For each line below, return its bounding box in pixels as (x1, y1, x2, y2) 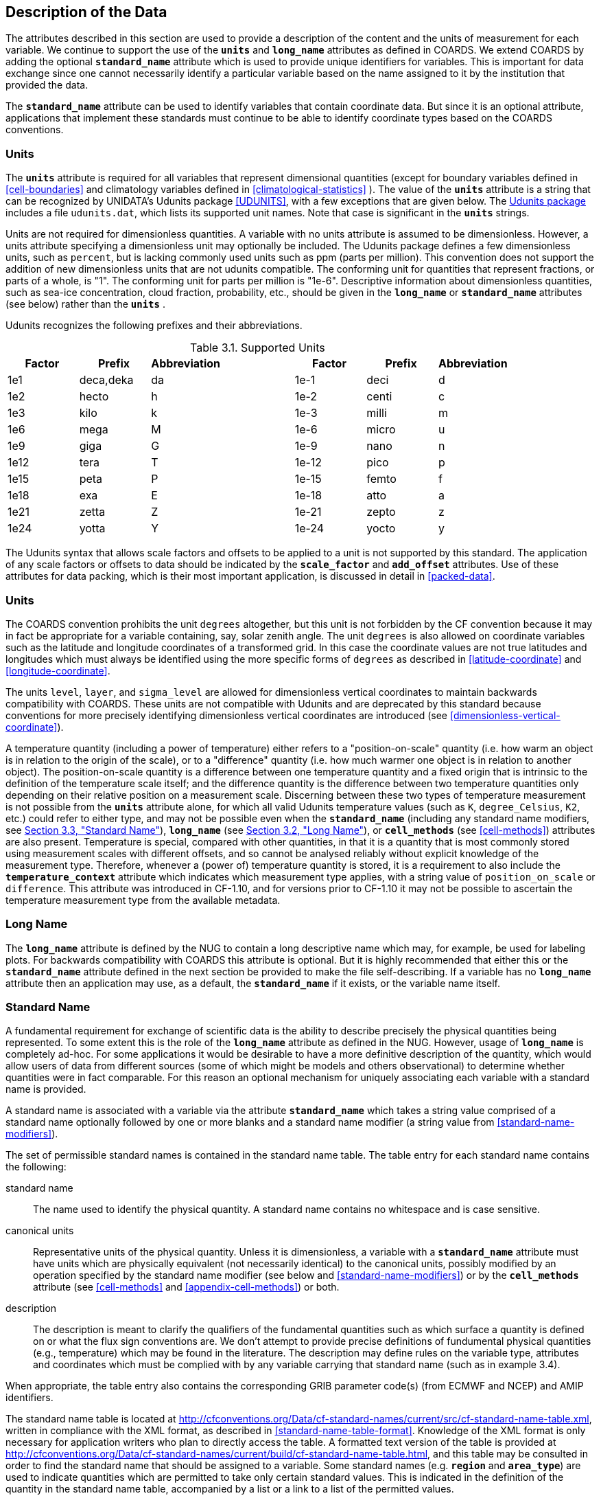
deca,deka (79, 373, 134, 387)
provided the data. (5, 79, 89, 91)
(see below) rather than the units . (5, 298, 165, 310)
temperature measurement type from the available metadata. (5, 894, 281, 906)
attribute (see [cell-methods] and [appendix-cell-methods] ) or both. (33, 1281, 340, 1293)
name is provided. (5, 1083, 86, 1096)
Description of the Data (5, 3, 167, 21)
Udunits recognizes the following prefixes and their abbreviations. (5, 319, 303, 332)
